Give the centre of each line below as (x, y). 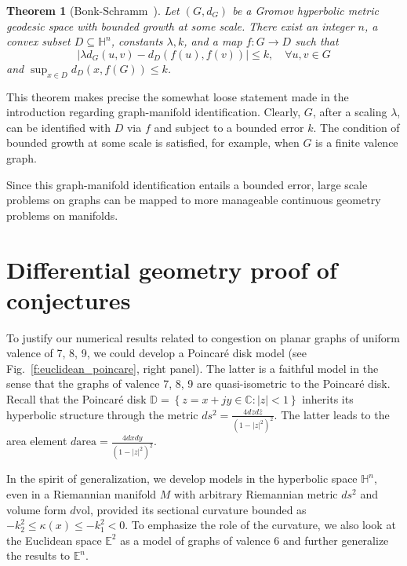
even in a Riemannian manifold (82, 493)
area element (37, 441)
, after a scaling (350, 112)
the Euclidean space (54, 540)
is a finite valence (357, 142)
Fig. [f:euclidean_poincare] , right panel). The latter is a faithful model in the (193, 368)
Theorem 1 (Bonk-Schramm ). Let (93, 10)
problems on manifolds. (62, 215)
